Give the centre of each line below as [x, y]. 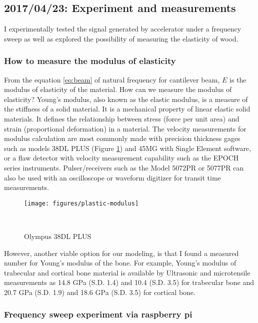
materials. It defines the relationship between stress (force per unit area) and [122, 118]
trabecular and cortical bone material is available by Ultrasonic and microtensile [127, 272]
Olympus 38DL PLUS [58, 236]
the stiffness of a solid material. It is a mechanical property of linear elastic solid [127, 109]
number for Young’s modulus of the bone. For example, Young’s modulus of [120, 263]
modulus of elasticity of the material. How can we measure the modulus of [118, 89]
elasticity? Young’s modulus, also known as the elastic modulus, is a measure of [126, 99]
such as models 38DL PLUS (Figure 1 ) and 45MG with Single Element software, [127, 148]
